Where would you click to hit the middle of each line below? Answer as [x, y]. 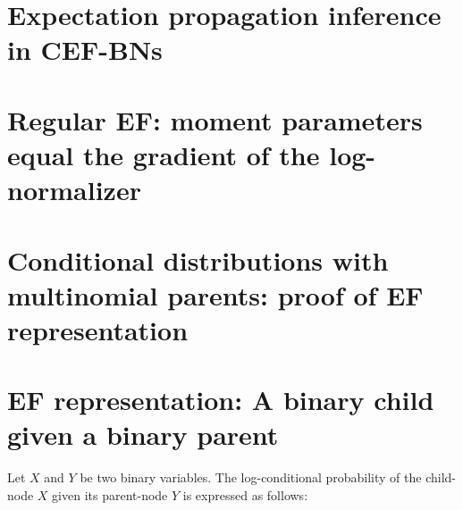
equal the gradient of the [164, 154]
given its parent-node [110, 494]
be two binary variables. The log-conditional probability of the [251, 477]
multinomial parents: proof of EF [215, 294]
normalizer [74, 190]
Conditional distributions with [198, 259]
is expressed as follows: [245, 494]
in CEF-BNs [85, 50]
